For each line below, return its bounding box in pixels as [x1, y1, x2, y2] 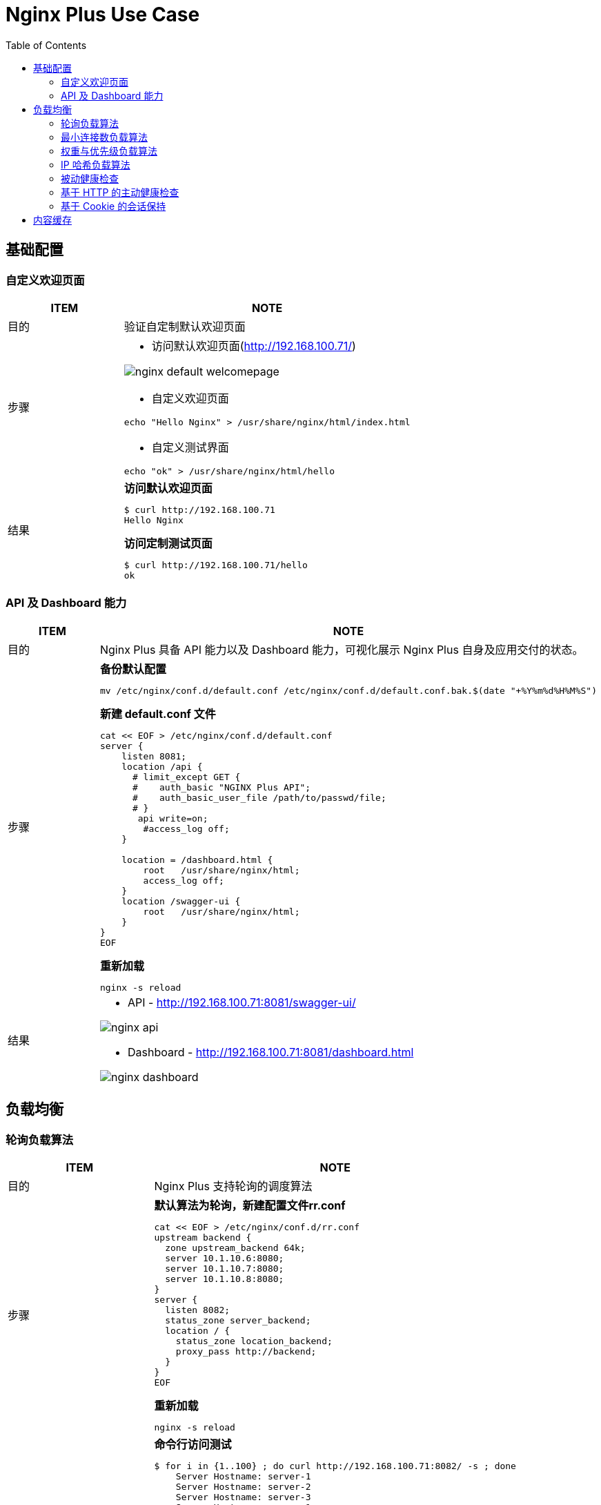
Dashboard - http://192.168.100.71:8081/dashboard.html [127, 1045, 414, 1059]
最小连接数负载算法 [61, 130, 148, 143]
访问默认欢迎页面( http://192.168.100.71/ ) [151, 338, 356, 353]
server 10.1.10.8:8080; [165, 1273, 284, 1284]
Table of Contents [6, 39, 87, 51]
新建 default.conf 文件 [99, 706, 216, 721]
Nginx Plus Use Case [6, 3, 200, 26]
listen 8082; [165, 1304, 230, 1315]
